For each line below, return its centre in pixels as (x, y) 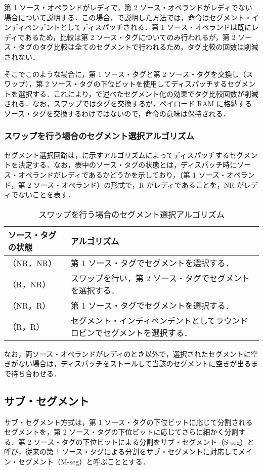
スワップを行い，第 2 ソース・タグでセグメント (160, 278)
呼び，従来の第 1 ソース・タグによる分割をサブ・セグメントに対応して (121, 452)
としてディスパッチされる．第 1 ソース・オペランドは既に (156, 27)
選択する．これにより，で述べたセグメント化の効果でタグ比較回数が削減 (138, 93)
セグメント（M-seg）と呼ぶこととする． (84, 462)
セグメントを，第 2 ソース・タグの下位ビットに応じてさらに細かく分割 (121, 432)
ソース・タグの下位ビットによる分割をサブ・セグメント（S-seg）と (144, 441)
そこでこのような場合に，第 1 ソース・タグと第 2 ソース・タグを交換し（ (125, 74)
